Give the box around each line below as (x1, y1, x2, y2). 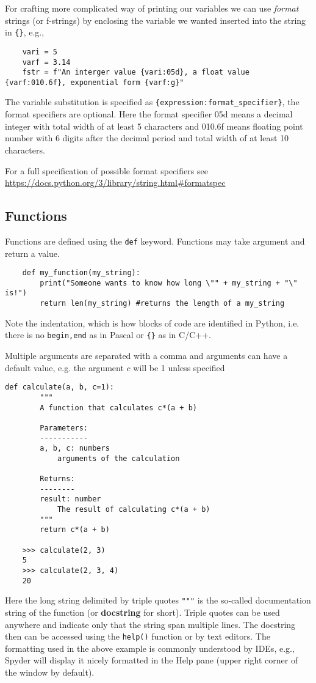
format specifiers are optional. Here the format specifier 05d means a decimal (5, 108, 293, 120)
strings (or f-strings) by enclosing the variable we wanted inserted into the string (5, 13, 306, 26)
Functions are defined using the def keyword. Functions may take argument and (5, 234, 305, 247)
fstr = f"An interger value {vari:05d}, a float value (22, 68, 250, 77)
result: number (40, 495, 101, 504)
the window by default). (5, 666, 95, 679)
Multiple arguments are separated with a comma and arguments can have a (5, 349, 288, 362)
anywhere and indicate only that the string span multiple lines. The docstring (5, 618, 296, 630)
